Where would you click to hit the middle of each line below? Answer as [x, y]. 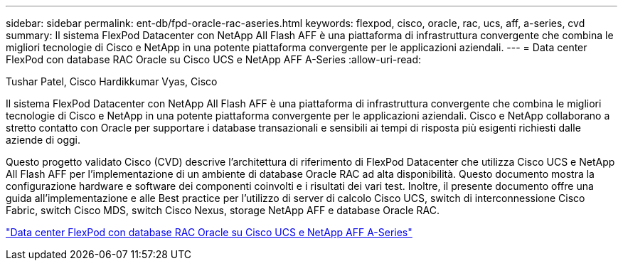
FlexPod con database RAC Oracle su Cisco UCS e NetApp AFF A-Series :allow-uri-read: [214, 59]
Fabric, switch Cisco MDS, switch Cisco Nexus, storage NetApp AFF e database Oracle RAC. [223, 210]
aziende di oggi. [43, 140]
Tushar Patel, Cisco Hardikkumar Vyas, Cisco [112, 81]
